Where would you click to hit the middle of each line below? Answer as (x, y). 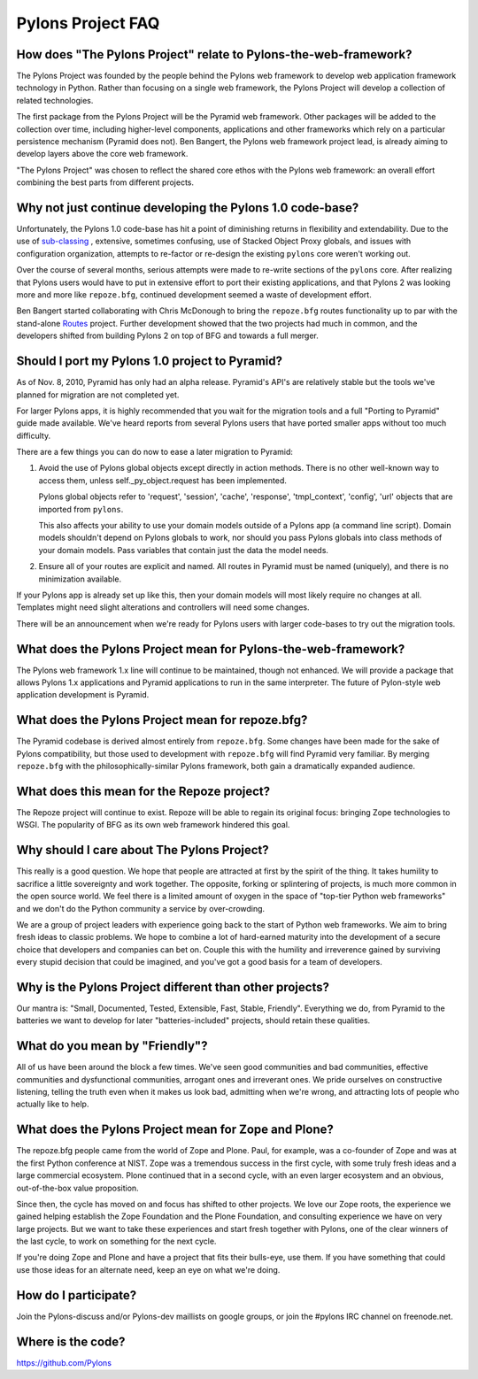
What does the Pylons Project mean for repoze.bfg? (162, 720)
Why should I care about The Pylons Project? (143, 850)
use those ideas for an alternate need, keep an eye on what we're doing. (148, 1269)
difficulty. (34, 435)
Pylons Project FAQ (88, 23)
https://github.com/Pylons (64, 1362)
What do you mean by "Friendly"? (112, 1046)
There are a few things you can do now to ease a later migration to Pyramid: (155, 452)
